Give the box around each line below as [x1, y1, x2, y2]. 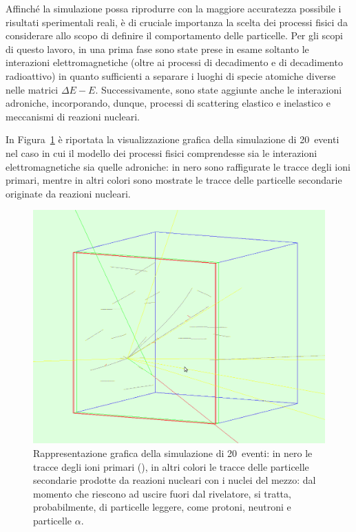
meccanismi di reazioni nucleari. [6, 109, 140, 123]
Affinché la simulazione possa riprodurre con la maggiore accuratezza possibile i [6, 1, 342, 15]
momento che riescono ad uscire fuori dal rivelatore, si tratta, [33, 486, 291, 500]
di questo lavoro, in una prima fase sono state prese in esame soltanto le [6, 41, 309, 56]
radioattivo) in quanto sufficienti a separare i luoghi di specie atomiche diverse [6, 68, 336, 83]
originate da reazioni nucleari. [6, 186, 131, 200]
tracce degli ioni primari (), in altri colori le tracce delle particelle [33, 459, 309, 474]
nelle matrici [6, 82, 59, 96]
